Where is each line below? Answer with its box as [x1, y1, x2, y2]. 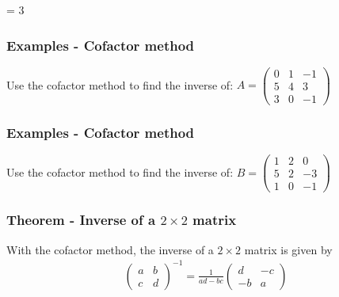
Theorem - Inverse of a [6, 210, 156, 230]
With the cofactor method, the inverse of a [6, 241, 214, 257]
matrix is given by [244, 241, 333, 257]
